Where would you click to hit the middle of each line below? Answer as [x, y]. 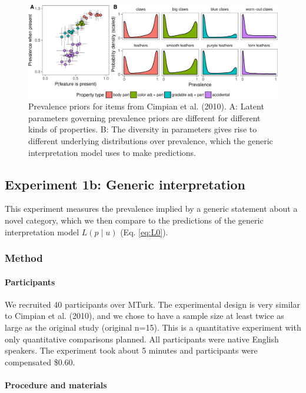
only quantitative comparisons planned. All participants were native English [142, 339]
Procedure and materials [56, 384]
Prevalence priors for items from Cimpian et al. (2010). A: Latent [146, 106]
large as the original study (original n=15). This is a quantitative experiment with [153, 327]
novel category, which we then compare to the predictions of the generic [134, 220]
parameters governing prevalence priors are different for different [144, 117]
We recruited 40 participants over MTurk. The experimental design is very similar [152, 304]
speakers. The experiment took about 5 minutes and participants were [131, 350]
